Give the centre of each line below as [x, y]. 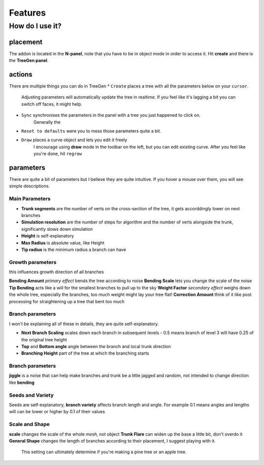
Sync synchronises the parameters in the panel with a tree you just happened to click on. [111, 115]
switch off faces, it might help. [52, 104]
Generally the [47, 122]
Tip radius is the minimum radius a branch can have [74, 249]
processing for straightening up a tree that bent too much [67, 301]
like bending [22, 382]
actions [21, 74]
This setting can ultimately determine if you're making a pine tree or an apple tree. [104, 452]
